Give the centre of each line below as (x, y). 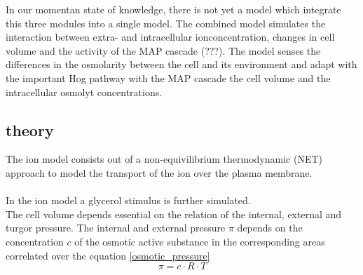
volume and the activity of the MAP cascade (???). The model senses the (163, 50)
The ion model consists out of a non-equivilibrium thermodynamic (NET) (164, 159)
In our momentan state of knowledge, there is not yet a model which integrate (173, 9)
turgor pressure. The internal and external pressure (116, 228)
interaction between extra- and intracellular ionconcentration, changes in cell (170, 37)
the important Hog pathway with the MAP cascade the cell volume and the (168, 78)
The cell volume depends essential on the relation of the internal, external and (174, 214)
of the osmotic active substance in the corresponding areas (200, 241)
